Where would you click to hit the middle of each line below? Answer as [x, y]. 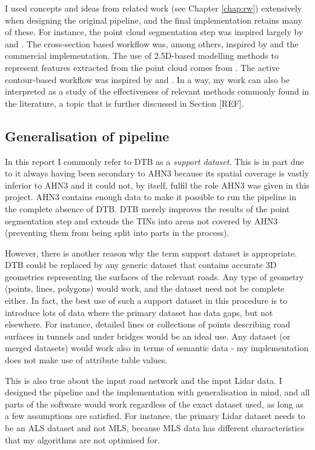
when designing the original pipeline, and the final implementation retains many [154, 20]
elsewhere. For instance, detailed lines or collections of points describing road [148, 324]
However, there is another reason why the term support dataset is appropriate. [151, 253]
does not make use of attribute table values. [86, 360]
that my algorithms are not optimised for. [82, 439]
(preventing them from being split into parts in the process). [117, 233]
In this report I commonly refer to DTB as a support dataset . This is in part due [154, 161]
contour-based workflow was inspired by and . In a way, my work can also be [147, 79]
